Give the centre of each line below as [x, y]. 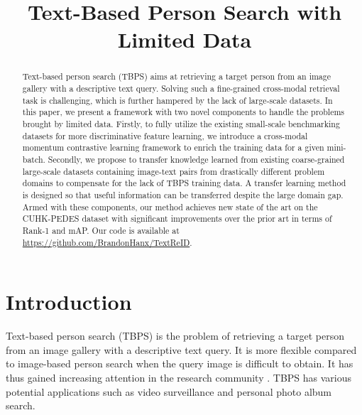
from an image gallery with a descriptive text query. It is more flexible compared [181, 349]
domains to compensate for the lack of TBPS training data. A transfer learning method [184, 183]
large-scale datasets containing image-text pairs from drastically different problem [174, 171]
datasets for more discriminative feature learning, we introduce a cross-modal [165, 135]
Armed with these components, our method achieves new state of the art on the [170, 206]
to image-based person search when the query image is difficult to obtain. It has [180, 363]
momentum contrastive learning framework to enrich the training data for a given [173, 147]
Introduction [69, 302]
